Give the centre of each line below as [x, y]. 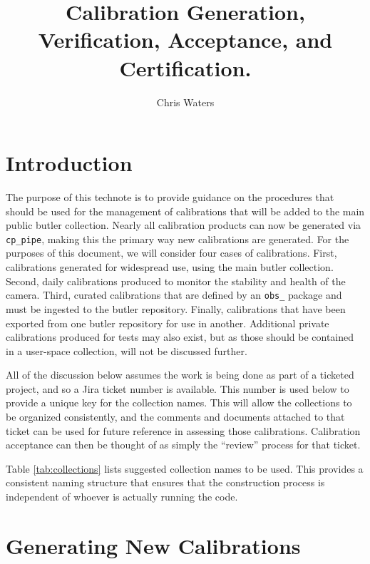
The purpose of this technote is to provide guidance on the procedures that [170, 197]
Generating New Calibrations [153, 545]
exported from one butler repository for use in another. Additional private [168, 323]
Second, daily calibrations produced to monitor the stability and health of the [176, 281]
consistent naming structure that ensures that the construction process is [165, 482]
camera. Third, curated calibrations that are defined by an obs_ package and [174, 295]
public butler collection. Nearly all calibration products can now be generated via [184, 225]
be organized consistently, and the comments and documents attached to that [175, 417]
